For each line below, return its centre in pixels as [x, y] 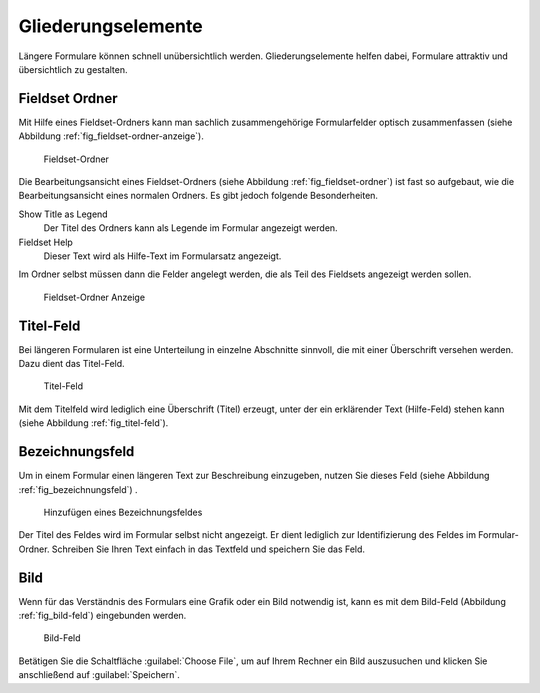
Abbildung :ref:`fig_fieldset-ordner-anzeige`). [111, 136]
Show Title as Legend [63, 214]
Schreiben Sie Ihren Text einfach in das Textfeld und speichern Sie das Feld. [208, 549]
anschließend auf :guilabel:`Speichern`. [99, 675]
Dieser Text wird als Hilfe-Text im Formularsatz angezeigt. [162, 256]
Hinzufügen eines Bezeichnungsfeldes [123, 512]
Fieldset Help [46, 242]
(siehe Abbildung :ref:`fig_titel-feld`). [93, 423]
